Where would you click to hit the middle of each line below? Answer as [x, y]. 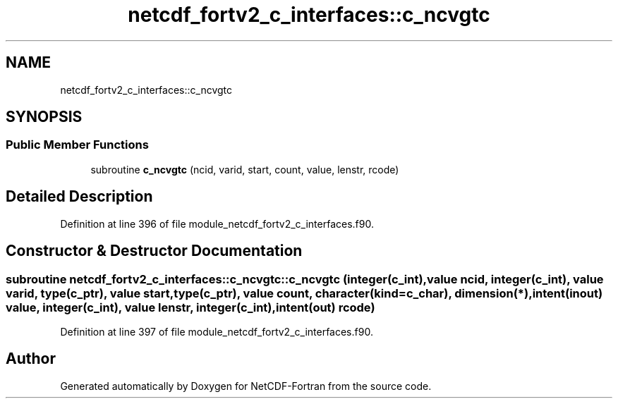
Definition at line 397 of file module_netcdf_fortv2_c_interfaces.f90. [217, 331]
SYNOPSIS [44, 117]
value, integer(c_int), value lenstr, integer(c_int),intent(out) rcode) [190, 307]
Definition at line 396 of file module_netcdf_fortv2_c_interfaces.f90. [217, 224]
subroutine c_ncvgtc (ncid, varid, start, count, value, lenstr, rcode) [245, 169]
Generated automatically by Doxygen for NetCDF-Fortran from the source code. [246, 386]
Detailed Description [79, 197]
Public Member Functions [77, 145]
